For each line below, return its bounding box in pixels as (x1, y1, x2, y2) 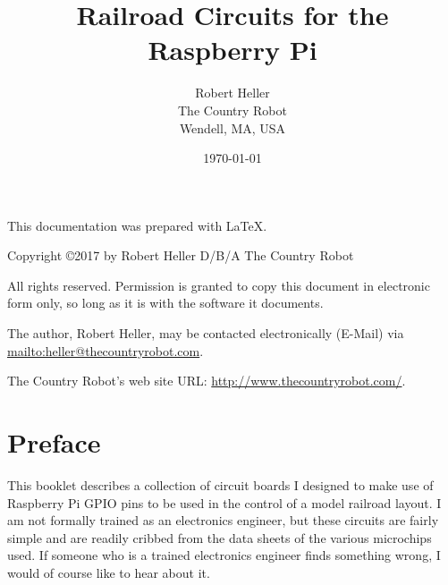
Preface (7, 424, 101, 461)
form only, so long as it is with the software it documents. (7, 293, 324, 312)
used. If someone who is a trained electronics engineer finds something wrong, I (7, 546, 441, 564)
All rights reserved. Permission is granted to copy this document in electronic (7, 276, 430, 294)
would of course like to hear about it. (7, 563, 210, 581)
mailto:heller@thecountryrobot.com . (7, 341, 204, 360)
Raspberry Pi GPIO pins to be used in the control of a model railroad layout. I (7, 493, 442, 512)
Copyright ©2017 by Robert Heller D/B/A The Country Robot (7, 246, 354, 265)
